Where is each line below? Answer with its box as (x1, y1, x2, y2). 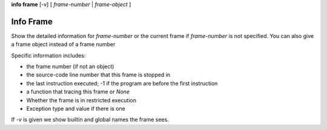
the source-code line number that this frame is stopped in (26, 71, 171, 78)
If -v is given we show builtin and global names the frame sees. (11, 116, 169, 123)
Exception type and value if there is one (26, 105, 125, 113)
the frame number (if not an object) (26, 63, 114, 70)
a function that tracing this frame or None (26, 88, 130, 96)
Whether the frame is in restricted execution (26, 96, 136, 104)
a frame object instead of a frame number (11, 41, 116, 48)
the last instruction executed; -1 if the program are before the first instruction (26, 79, 218, 87)
